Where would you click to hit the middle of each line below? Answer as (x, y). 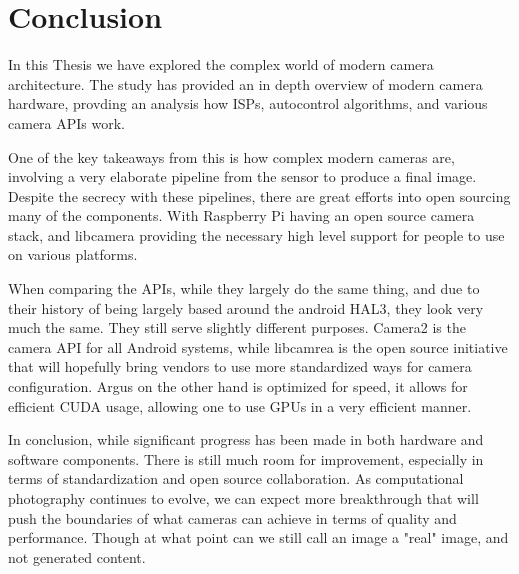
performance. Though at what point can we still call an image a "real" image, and (258, 537)
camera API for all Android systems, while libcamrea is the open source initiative (258, 346)
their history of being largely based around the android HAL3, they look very (246, 307)
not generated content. (77, 556)
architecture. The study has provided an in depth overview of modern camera (245, 83)
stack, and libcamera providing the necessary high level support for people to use (256, 234)
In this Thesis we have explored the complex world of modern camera (221, 64)
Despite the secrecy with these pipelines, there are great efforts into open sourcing (259, 195)
